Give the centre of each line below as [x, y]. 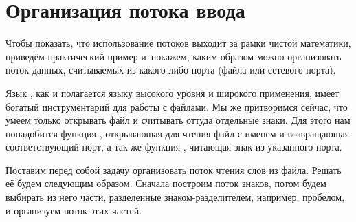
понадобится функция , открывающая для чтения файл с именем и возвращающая [178, 133]
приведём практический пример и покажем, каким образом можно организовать [174, 56]
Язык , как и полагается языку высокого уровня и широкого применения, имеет [173, 92]
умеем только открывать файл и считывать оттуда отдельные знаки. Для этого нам [178, 120]
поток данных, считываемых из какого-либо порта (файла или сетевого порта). [171, 70]
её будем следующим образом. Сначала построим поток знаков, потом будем [166, 183]
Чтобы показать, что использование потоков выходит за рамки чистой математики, [178, 43]
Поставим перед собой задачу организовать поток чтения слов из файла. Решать [174, 169]
